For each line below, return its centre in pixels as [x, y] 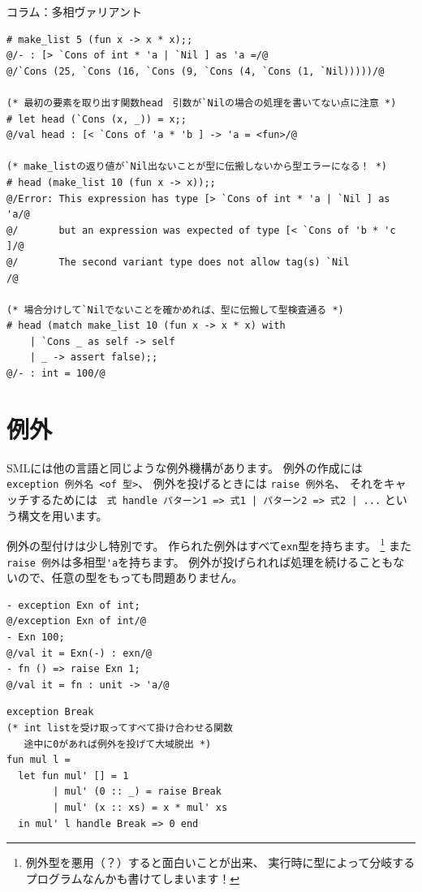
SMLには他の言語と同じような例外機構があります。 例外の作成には [185, 467]
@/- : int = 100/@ [56, 374]
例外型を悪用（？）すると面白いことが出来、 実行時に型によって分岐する [220, 862]
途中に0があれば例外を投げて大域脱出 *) [118, 744]
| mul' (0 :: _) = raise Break [137, 792]
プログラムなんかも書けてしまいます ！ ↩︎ [133, 878]
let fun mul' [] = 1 [73, 776]
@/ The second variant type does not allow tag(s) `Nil [178, 262]
